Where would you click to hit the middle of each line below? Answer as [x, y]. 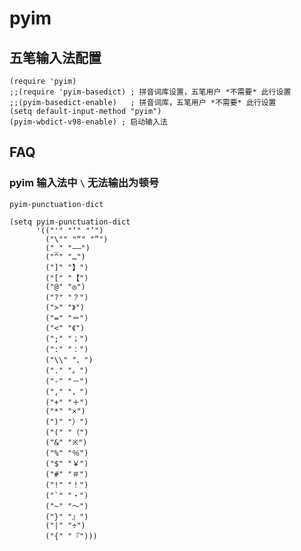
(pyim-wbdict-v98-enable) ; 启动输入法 [88, 122]
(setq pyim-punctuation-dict [70, 222]
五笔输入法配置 [55, 57]
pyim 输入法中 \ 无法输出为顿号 [84, 183]
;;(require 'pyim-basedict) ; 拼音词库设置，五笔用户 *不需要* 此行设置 [150, 92]
